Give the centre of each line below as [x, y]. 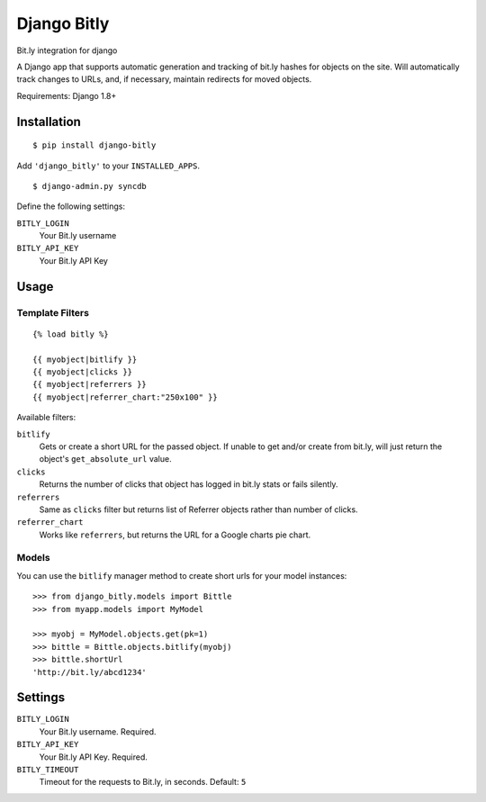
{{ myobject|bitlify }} [85, 359]
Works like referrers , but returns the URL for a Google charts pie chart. [175, 535]
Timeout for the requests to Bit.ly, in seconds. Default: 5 [143, 782]
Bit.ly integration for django [67, 50]
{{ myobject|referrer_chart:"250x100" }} [125, 397]
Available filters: [46, 418]
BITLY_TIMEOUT [48, 770]
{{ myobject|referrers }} [90, 384]
